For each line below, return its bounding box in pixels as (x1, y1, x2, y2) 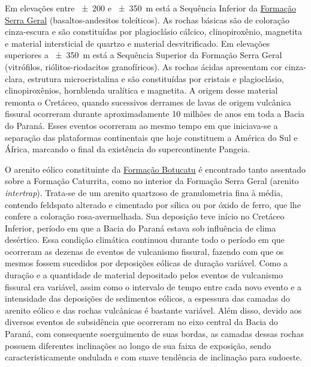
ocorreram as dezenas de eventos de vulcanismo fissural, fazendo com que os (5, 245, 284, 257)
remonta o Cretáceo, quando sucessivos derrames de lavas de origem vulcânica (5, 95, 291, 108)
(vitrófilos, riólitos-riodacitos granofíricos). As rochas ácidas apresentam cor (5, 60, 282, 73)
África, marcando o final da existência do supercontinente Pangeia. (5, 143, 250, 155)
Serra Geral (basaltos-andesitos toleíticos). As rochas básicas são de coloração (5, 13, 290, 26)
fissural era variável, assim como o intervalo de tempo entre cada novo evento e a (5, 280, 302, 293)
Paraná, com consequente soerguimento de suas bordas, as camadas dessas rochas (5, 327, 304, 340)
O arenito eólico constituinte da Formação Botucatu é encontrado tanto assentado (5, 163, 306, 175)
